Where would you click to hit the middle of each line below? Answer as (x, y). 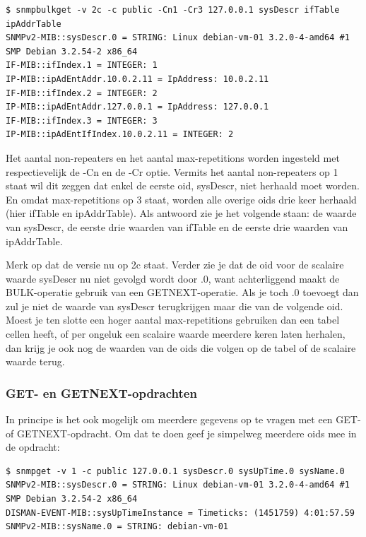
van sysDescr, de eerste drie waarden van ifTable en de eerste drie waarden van (177, 226)
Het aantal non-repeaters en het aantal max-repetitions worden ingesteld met (173, 157)
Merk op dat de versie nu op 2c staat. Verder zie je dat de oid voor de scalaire (175, 265)
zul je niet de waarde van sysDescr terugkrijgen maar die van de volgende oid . (175, 306)
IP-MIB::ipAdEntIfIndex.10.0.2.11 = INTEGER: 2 (120, 135)
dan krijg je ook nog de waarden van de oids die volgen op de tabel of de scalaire (181, 347)
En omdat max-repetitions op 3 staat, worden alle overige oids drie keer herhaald (181, 199)
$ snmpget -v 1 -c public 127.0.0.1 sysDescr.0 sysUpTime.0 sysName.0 (175, 471)
